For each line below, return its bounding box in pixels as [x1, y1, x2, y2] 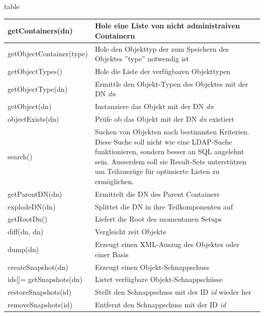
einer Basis [94, 249, 129, 259]
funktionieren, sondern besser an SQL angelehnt [94, 146, 244, 157]
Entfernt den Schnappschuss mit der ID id [94, 299, 226, 310]
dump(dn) [8, 243, 39, 254]
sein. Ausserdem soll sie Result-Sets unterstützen [94, 156, 247, 166]
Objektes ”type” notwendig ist [94, 53, 189, 64]
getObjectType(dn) [8, 83, 68, 94]
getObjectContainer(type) [8, 48, 88, 59]
